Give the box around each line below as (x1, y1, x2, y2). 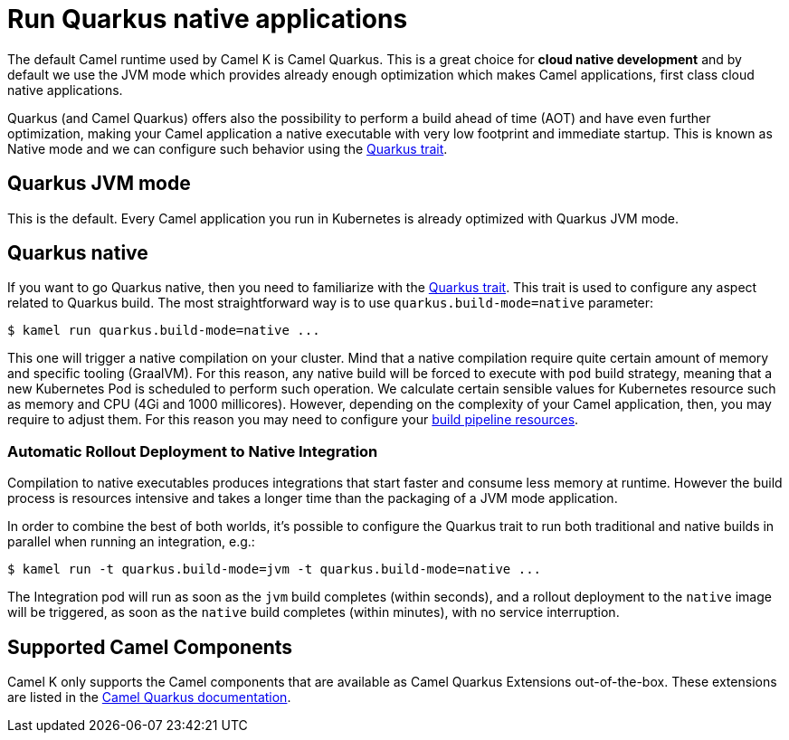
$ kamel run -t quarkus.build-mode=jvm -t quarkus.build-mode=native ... (7, 562, 542, 577)
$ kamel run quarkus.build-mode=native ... (7, 323, 320, 338)
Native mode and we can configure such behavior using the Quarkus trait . (7, 140, 448, 157)
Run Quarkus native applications (7, 4, 408, 34)
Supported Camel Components (7, 635, 293, 659)
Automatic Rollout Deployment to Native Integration (7, 441, 378, 460)
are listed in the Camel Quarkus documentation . (7, 689, 291, 706)
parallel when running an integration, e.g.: (7, 534, 255, 550)
